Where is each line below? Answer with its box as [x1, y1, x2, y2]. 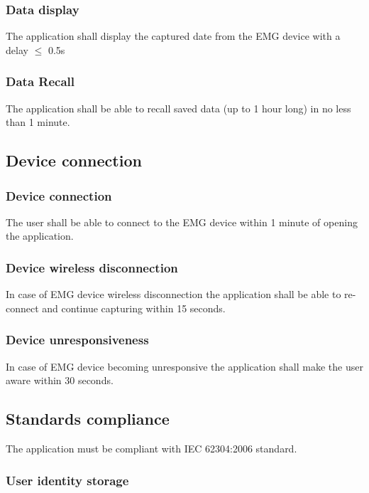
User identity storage [6, 471, 129, 489]
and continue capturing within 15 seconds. [42, 300, 226, 315]
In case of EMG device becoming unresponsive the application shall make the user [6, 359, 363, 373]
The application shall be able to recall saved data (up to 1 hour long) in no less [6, 100, 351, 115]
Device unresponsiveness [6, 331, 149, 349]
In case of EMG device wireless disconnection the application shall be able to [6, 287, 341, 302]
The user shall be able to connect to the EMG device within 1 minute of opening [6, 214, 358, 229]
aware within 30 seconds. [6, 373, 114, 388]
